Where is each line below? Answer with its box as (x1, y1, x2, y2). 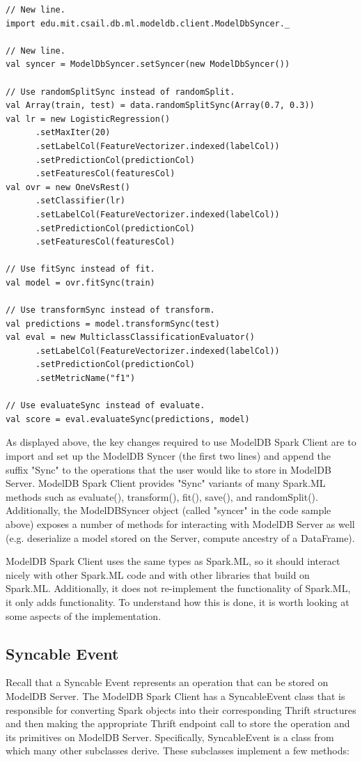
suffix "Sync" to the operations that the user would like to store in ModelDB (6, 462, 331, 476)
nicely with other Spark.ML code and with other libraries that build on (6, 567, 310, 582)
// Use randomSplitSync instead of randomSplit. (6, 86, 235, 97)
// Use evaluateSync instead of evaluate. (6, 401, 205, 411)
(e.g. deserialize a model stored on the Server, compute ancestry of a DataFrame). (6, 530, 355, 545)
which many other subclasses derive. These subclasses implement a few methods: (6, 743, 349, 758)
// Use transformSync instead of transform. (6, 305, 215, 316)
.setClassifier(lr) (35, 196, 125, 206)
